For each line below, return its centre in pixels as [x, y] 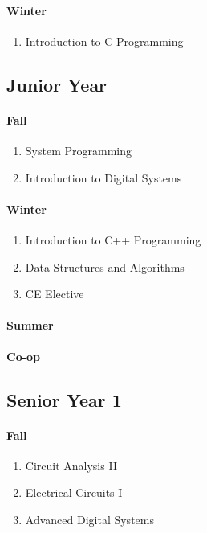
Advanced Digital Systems [89, 519]
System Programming [78, 150]
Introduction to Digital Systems [103, 177]
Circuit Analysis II [71, 465]
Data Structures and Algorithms [105, 266]
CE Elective [55, 294]
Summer [30, 325]
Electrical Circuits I [74, 492]
